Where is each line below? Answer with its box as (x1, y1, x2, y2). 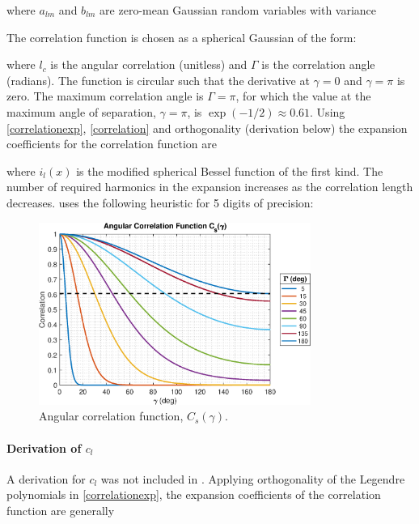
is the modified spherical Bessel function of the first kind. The (76, 162, 383, 179)
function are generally (6, 502, 115, 519)
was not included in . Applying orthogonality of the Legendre (100, 470, 405, 487)
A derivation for (6, 470, 86, 487)
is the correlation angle (261, 56, 375, 73)
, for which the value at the (235, 87, 371, 104)
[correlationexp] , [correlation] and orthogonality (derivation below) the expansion (6, 119, 408, 136)
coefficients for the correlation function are (6, 135, 218, 152)
